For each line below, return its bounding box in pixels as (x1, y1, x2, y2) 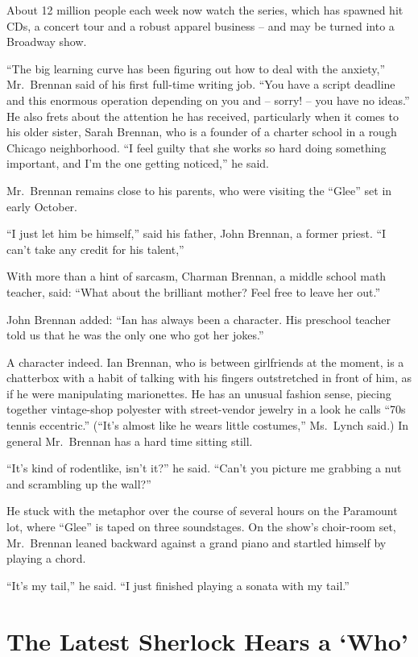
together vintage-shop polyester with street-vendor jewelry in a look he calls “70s (6, 401, 406, 418)
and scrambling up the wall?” (6, 475, 151, 492)
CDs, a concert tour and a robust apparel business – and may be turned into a (6, 17, 395, 34)
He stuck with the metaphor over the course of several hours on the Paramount (6, 502, 398, 519)
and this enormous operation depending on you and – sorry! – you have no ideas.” (6, 91, 410, 108)
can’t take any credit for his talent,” (6, 240, 184, 257)
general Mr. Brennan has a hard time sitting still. (6, 432, 253, 449)
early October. (6, 198, 77, 214)
